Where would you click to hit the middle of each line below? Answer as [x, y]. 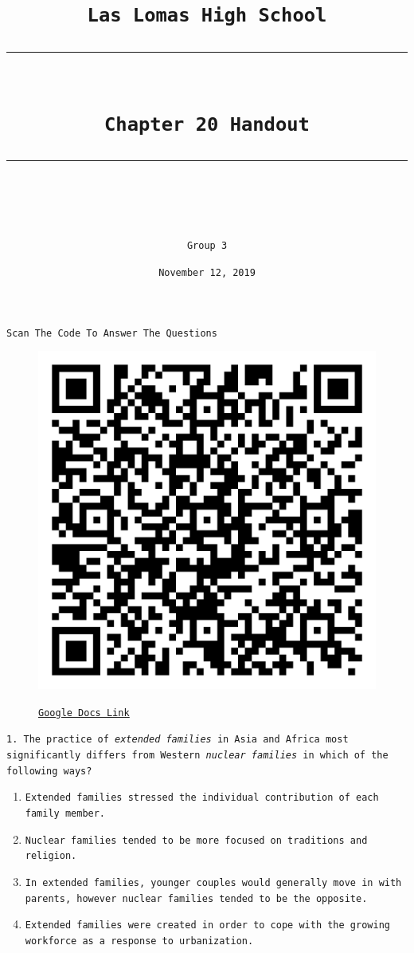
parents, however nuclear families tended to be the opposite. [196, 898]
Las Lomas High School [207, 16]
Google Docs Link [84, 713]
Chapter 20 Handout [207, 124]
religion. [51, 856]
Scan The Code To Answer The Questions [112, 333]
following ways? [49, 771]
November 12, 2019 [207, 272]
